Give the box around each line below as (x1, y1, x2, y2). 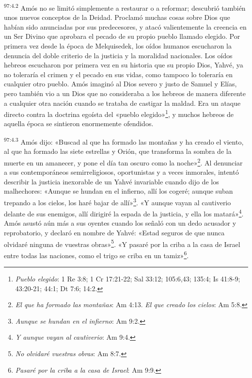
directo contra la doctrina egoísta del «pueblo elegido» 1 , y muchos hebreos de (4, 108, 234, 119)
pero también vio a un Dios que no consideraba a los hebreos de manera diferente (4, 88, 246, 98)
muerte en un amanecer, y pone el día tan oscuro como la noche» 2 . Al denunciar (4, 156, 243, 167)
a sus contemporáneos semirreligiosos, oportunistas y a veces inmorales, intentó (4, 167, 239, 177)
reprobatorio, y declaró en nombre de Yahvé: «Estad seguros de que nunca (4, 228, 225, 237)
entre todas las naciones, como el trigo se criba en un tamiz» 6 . (4, 248, 189, 260)
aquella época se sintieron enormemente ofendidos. (4, 118, 154, 129)
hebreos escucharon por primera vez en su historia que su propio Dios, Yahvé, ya (4, 60, 243, 70)
